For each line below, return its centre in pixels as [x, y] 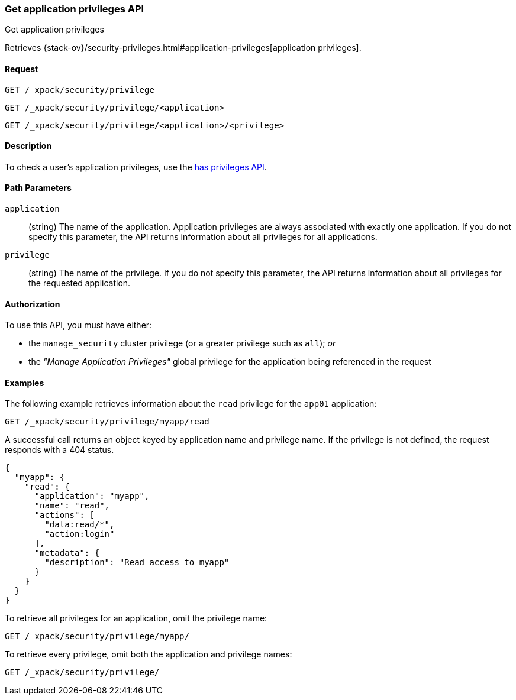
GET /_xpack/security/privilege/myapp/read [107, 422]
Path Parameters [38, 188]
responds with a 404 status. [59, 450]
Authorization [33, 304]
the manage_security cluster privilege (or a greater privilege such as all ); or [182, 343]
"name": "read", [72, 506]
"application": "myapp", [92, 496]
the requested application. [80, 283]
